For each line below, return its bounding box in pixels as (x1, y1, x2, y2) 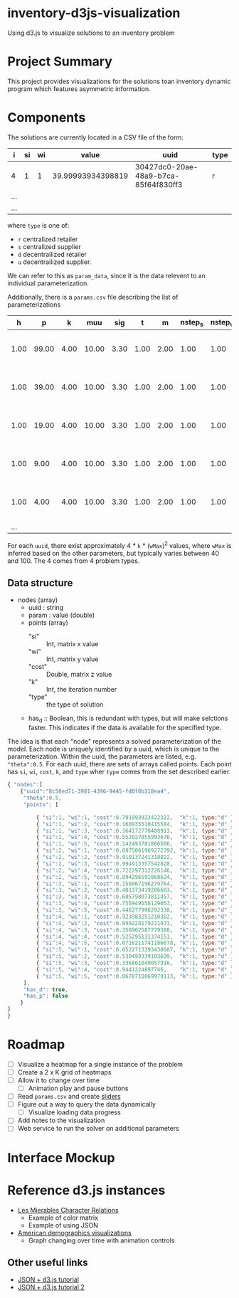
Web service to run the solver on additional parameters (17, 1124, 179, 1133)
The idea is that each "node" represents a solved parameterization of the (7, 737, 222, 746)
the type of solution (46, 700, 104, 709)
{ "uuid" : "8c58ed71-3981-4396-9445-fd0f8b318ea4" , (20, 788, 171, 795)
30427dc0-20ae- (134, 162, 198, 172)
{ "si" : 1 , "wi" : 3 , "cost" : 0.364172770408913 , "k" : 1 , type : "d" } (36, 827, 234, 834)
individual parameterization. (7, 279, 89, 287)
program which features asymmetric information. (7, 84, 151, 93)
